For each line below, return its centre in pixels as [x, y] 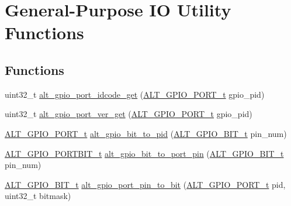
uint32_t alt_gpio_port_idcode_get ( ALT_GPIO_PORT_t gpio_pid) [135, 94]
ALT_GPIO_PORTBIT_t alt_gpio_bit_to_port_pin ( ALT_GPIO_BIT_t [144, 153]
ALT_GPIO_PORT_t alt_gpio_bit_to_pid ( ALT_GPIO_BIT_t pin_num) [146, 133]
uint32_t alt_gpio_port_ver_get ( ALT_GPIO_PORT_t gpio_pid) [129, 114]
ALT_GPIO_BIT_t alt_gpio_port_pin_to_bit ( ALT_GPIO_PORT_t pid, [145, 184]
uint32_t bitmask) [38, 196]
